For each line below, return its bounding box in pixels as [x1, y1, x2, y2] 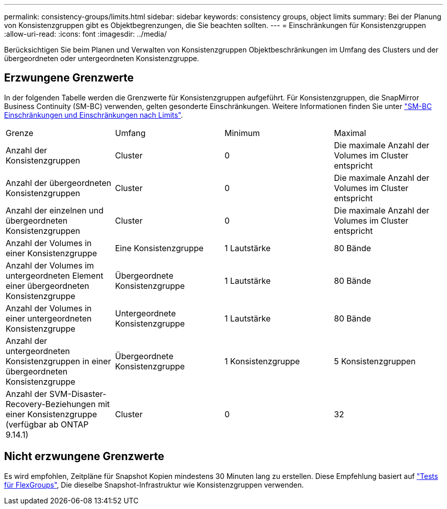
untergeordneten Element [6, 270, 104, 281]
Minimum [225, 127, 260, 138]
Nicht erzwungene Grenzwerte [4, 450, 164, 463]
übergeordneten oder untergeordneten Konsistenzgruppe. [4, 54, 200, 63]
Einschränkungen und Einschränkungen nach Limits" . [4, 110, 183, 119]
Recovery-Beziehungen [6, 398, 96, 409]
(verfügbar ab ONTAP [6, 419, 89, 430]
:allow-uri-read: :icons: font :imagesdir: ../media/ [4, 30, 167, 38]
